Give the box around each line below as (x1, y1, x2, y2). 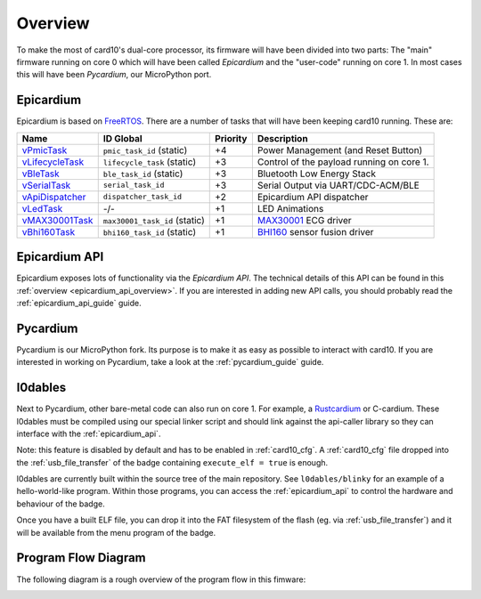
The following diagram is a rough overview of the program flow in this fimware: (16, 574, 306, 585)
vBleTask (21, 167, 60, 180)
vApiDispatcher (21, 190, 86, 203)
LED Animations (257, 202, 324, 215)
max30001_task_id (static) (102, 214, 205, 226)
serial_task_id (102, 181, 165, 190)
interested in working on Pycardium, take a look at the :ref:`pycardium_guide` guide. (16, 357, 324, 368)
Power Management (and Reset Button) (257, 143, 423, 156)
